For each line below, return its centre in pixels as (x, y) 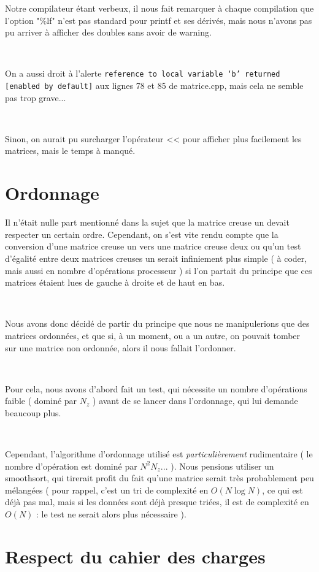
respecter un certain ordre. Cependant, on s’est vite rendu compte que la (142, 234)
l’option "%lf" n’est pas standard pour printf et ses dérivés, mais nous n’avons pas (159, 20)
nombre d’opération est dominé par (71, 466)
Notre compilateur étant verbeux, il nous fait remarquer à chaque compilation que (159, 8)
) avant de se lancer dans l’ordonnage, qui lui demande (195, 401)
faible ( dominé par (41, 401)
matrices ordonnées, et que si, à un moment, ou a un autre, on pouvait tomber (153, 335)
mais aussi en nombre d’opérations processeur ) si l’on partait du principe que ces (159, 270)
